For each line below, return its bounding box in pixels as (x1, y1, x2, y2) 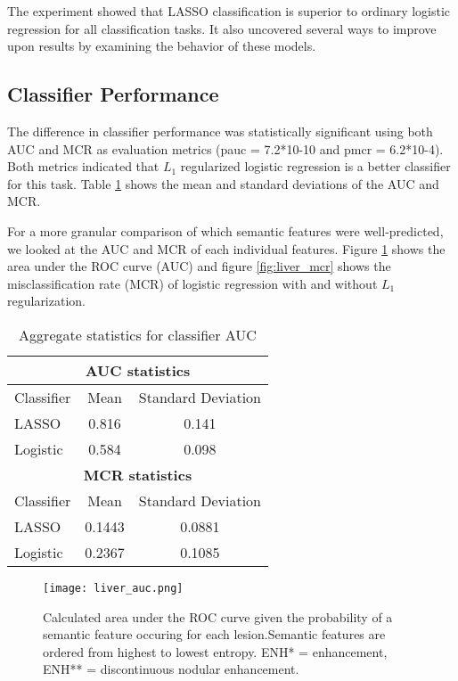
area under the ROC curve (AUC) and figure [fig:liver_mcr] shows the (7, 257, 391, 275)
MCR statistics (83, 464, 192, 485)
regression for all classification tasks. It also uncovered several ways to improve (7, 19, 437, 37)
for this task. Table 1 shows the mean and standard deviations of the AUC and (7, 174, 439, 193)
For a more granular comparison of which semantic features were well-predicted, (7, 221, 444, 240)
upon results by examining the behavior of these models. (7, 37, 316, 55)
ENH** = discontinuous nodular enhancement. (43, 660, 299, 678)
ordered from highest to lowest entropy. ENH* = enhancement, (43, 642, 388, 660)
